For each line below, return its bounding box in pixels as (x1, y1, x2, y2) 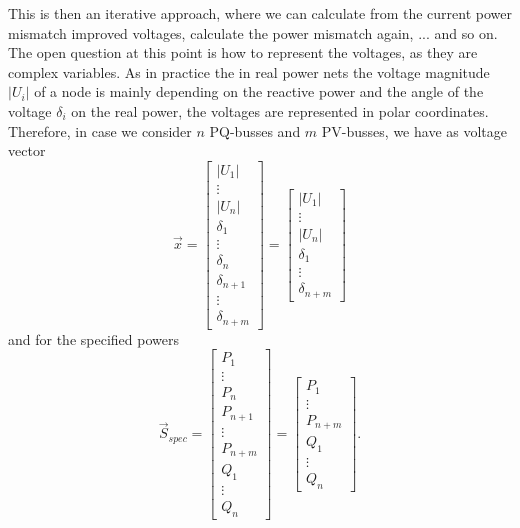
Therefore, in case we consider (8, 120, 192, 141)
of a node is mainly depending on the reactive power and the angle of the (34, 81, 484, 102)
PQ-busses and (209, 120, 301, 141)
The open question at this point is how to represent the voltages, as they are (8, 42, 478, 63)
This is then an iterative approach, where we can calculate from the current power (8, 3, 512, 23)
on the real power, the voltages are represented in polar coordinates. (71, 100, 489, 121)
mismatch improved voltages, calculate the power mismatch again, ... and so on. (8, 22, 498, 43)
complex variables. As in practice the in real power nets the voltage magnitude (8, 61, 490, 82)
